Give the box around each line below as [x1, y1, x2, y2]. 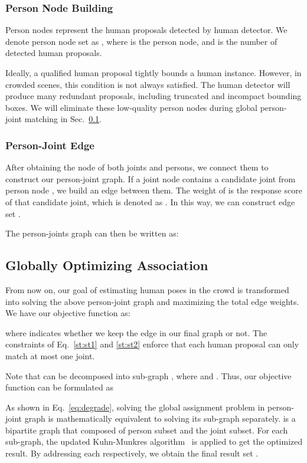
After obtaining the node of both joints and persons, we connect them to [5, 161, 269, 173]
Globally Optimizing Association [5, 256, 208, 274]
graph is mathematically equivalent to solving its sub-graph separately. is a [24, 412, 296, 425]
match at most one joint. [5, 349, 95, 362]
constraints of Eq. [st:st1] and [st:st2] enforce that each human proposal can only [5, 338, 299, 350]
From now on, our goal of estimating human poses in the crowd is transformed [5, 283, 289, 295]
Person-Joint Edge [5, 137, 94, 152]
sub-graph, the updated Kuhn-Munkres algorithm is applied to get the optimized [5, 435, 303, 448]
